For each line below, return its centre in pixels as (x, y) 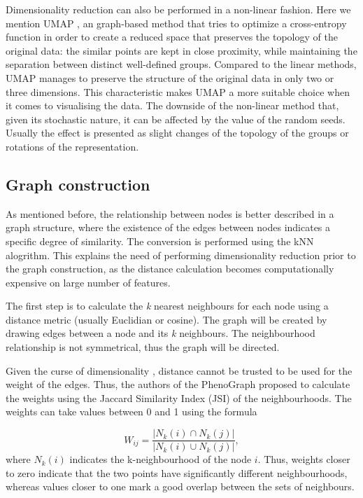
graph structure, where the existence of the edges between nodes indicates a (168, 227)
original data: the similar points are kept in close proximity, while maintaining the (181, 50)
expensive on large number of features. (88, 282)
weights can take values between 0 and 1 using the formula (131, 411)
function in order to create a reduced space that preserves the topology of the (172, 37)
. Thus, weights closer (304, 459)
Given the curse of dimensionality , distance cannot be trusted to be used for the (179, 370)
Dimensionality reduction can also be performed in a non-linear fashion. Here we (178, 9)
